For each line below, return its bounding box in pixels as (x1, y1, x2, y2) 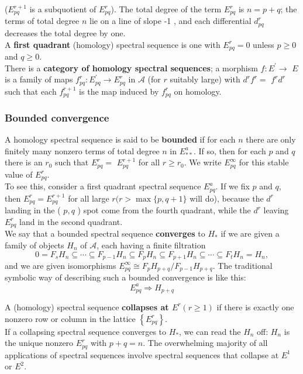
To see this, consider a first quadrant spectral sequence (5, 180, 201, 192)
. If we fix (215, 180, 250, 192)
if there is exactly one (216, 300, 294, 313)
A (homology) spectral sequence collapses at (5, 300, 169, 313)
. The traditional (212, 259, 273, 271)
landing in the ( (5, 204, 61, 216)
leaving (263, 204, 289, 216)
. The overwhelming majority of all (143, 337, 268, 349)
